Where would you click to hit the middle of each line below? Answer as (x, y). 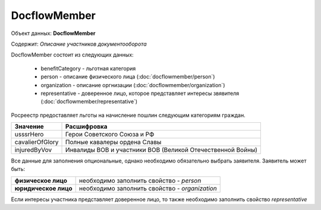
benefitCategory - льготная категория (88, 68)
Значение (29, 126)
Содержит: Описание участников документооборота (79, 44)
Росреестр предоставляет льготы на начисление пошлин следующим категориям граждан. (128, 115)
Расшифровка (86, 126)
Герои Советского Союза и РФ (110, 135)
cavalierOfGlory (37, 142)
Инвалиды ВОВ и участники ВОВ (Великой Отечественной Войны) (162, 150)
